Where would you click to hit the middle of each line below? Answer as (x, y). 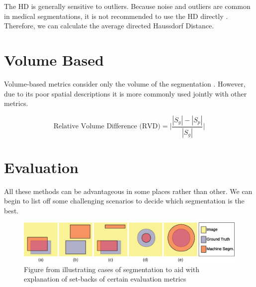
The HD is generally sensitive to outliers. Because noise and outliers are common (127, 6)
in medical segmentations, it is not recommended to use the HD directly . (116, 16)
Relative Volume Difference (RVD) (107, 127)
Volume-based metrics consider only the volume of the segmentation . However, (125, 83)
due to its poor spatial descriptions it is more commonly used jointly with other (126, 93)
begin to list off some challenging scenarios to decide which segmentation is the (124, 201)
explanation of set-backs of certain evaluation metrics (105, 279)
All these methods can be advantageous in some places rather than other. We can (128, 191)
